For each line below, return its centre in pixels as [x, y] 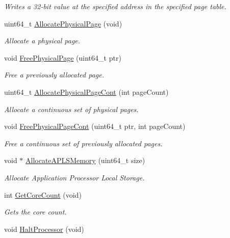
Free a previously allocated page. [54, 75]
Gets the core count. [35, 212]
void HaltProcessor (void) [44, 229]
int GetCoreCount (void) [43, 194]
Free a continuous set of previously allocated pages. [83, 143]
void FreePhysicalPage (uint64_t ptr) [63, 57]
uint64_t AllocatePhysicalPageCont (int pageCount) [86, 91]
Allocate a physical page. [42, 41]
